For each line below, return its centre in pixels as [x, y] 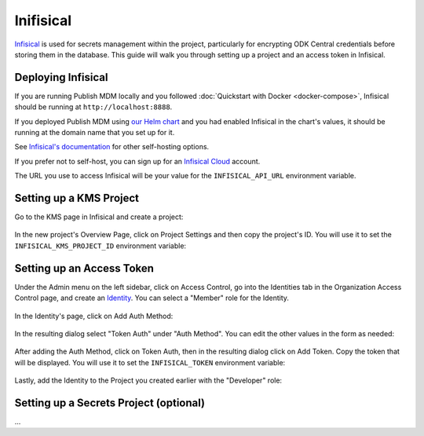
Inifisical [43, 20]
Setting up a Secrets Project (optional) [110, 403]
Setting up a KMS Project [77, 198]
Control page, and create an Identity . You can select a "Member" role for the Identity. [152, 298]
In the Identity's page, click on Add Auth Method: [94, 316]
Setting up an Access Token [84, 268]
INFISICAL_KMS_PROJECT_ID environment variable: [101, 245]
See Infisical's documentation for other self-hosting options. [112, 147]
